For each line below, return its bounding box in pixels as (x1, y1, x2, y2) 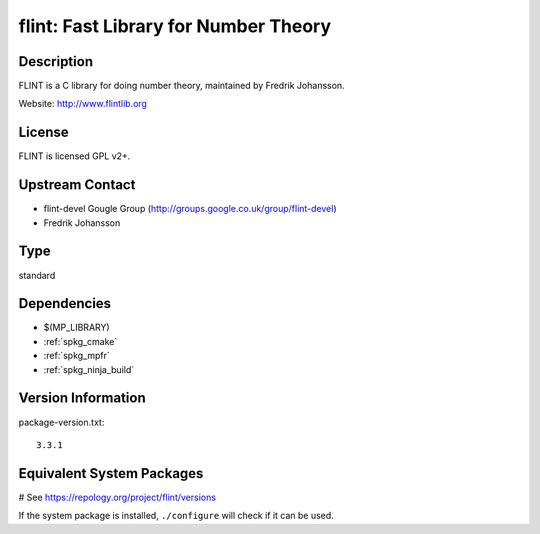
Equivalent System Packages (18, 465, 204, 482)
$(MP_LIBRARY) (43, 321, 110, 334)
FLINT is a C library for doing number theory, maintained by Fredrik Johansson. (18, 80, 345, 92)
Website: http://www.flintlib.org (18, 98, 147, 110)
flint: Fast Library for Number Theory (18, 15, 332, 37)
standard (18, 269, 56, 281)
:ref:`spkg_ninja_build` (43, 363, 135, 375)
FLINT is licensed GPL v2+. (18, 150, 131, 162)
